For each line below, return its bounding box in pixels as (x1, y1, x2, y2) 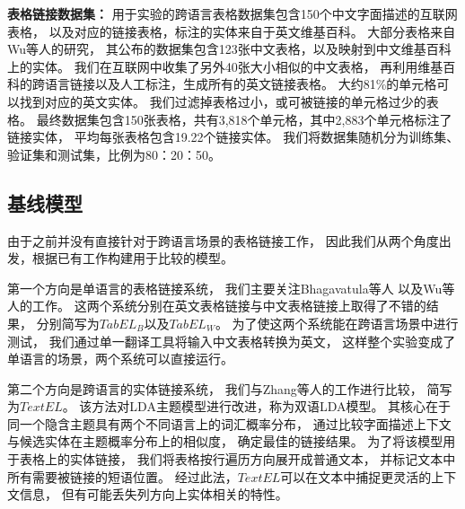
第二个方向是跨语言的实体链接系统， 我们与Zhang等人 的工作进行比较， (7, 379, 423, 398)
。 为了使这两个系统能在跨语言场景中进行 (215, 313, 459, 332)
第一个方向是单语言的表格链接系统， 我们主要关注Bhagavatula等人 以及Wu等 (7, 278, 455, 297)
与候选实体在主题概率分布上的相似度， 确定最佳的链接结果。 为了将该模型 (7, 432, 443, 451)
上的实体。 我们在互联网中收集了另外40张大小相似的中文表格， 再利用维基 (7, 57, 443, 75)
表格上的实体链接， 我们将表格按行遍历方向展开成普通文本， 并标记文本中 (19, 450, 456, 469)
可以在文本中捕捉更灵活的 (280, 467, 432, 486)
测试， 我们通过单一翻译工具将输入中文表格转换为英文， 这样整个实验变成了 (7, 331, 456, 350)
